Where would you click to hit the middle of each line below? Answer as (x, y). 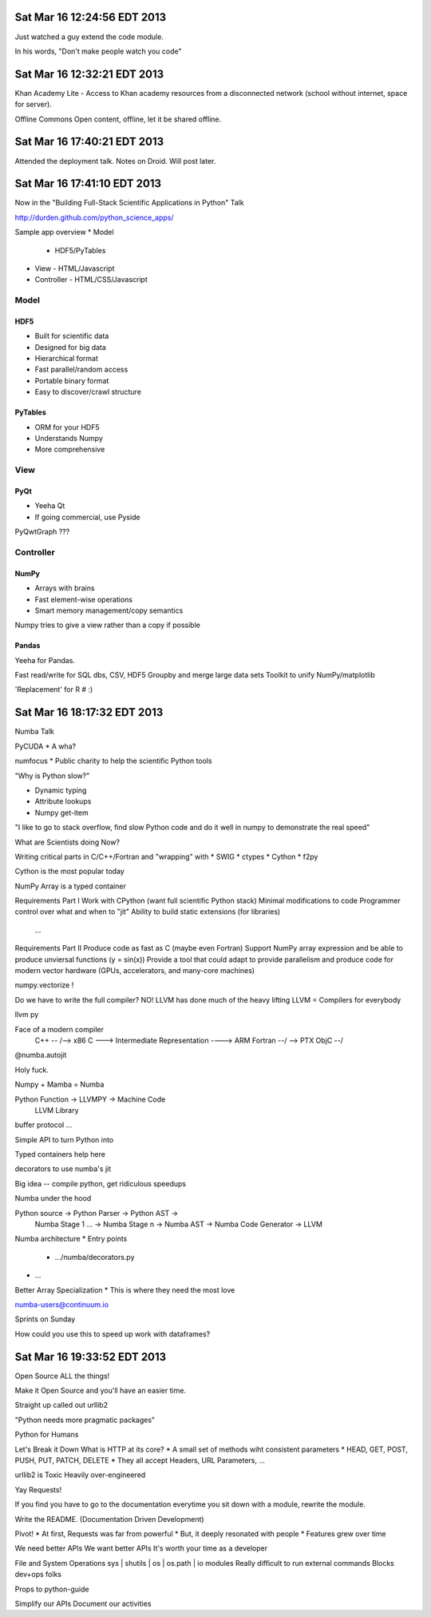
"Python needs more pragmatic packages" (85, 1420)
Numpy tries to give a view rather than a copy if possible (108, 625)
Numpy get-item (61, 812)
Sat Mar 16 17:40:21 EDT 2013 (89, 142)
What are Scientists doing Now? (67, 842)
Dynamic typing (61, 790)
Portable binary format (72, 380)
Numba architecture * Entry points (71, 1239)
